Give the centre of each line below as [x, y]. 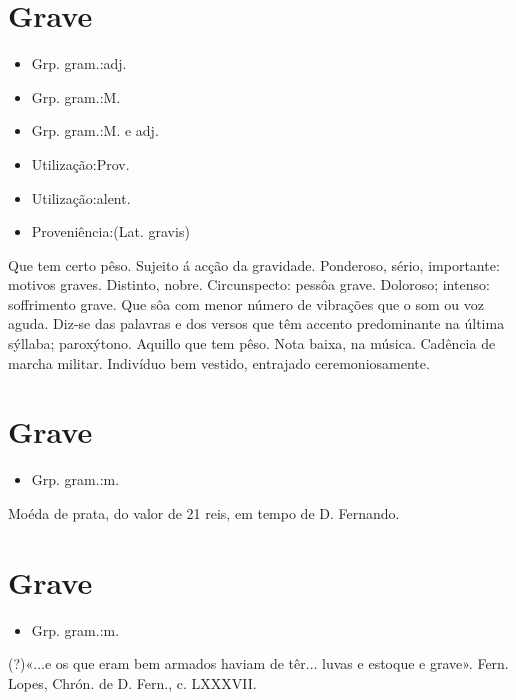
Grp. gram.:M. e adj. [95, 130]
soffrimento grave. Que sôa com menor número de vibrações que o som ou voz [246, 303]
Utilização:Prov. [80, 163]
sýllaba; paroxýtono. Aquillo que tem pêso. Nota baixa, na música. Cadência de [252, 343]
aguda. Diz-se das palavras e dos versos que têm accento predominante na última [256, 323]
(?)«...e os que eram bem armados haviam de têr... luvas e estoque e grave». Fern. [258, 663]
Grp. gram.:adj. [79, 63]
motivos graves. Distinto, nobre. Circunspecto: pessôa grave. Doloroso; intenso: [249, 284]
